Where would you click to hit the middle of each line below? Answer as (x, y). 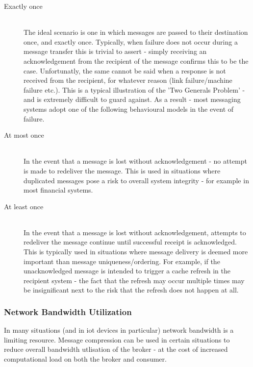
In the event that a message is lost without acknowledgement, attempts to (135, 232)
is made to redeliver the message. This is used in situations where (122, 170)
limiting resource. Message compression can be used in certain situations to (117, 339)
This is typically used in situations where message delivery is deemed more (136, 252)
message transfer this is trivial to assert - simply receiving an (115, 51)
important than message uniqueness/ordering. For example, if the (122, 261)
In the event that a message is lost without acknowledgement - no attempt (136, 161)
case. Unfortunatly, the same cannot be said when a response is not (125, 70)
